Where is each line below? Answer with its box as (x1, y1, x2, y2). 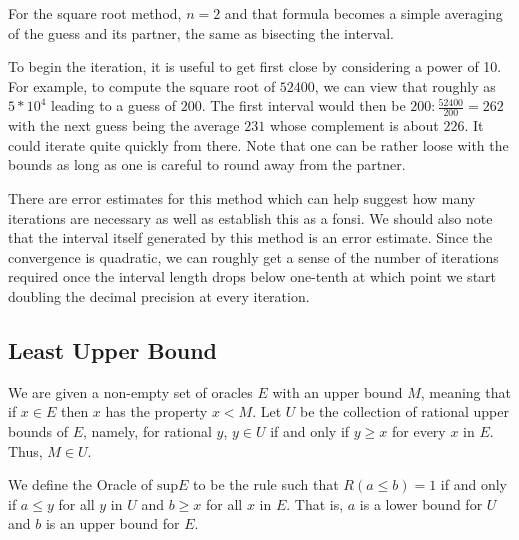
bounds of (8, 420, 68, 441)
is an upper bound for (45, 513, 180, 534)
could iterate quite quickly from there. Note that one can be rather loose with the (8, 134, 509, 155)
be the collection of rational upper (300, 401, 509, 422)
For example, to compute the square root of (8, 75, 276, 96)
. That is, (286, 493, 344, 514)
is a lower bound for (359, 493, 483, 514)
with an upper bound (272, 381, 403, 402)
